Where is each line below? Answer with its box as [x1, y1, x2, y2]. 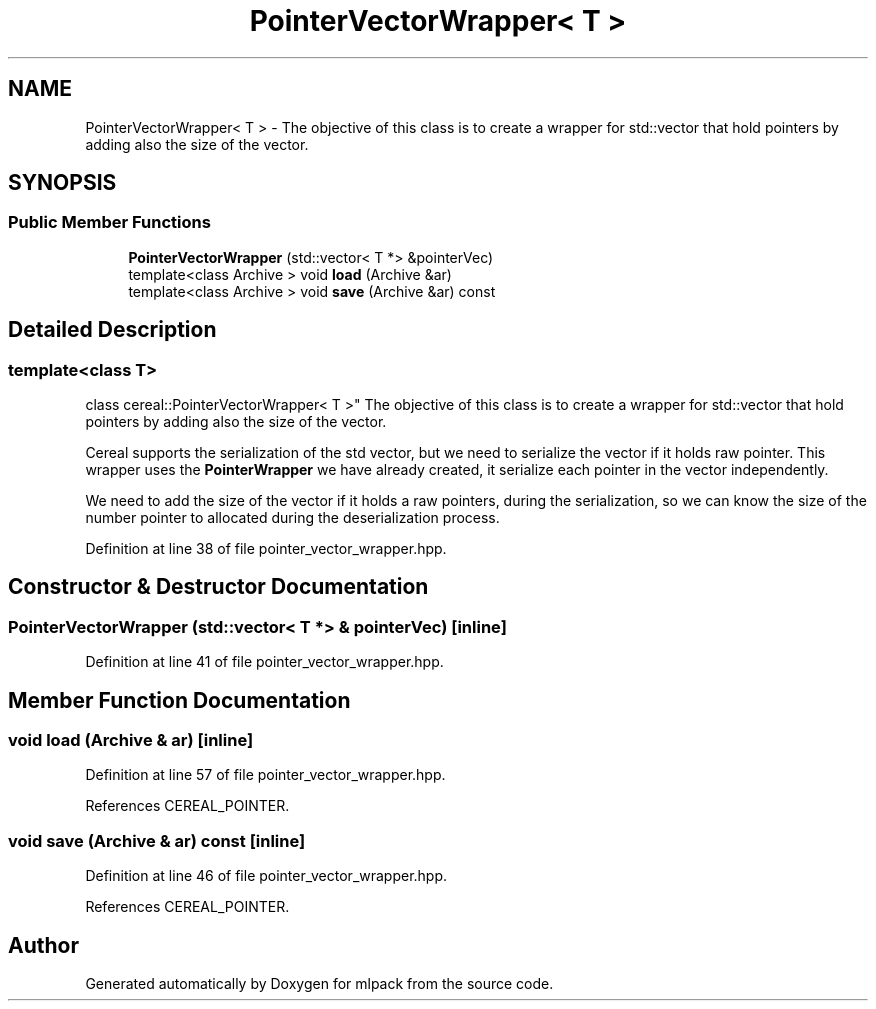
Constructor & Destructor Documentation [8, 574, 429, 600]
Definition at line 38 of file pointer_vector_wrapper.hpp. [85, 540, 447, 558]
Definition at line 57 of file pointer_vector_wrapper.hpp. [85, 766, 446, 784]
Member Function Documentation [8, 687, 351, 713]
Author [8, 932, 79, 958]
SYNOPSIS [8, 170, 117, 196]
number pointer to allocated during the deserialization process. [85, 509, 500, 527]
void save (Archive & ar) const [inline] [8, 830, 306, 851]
